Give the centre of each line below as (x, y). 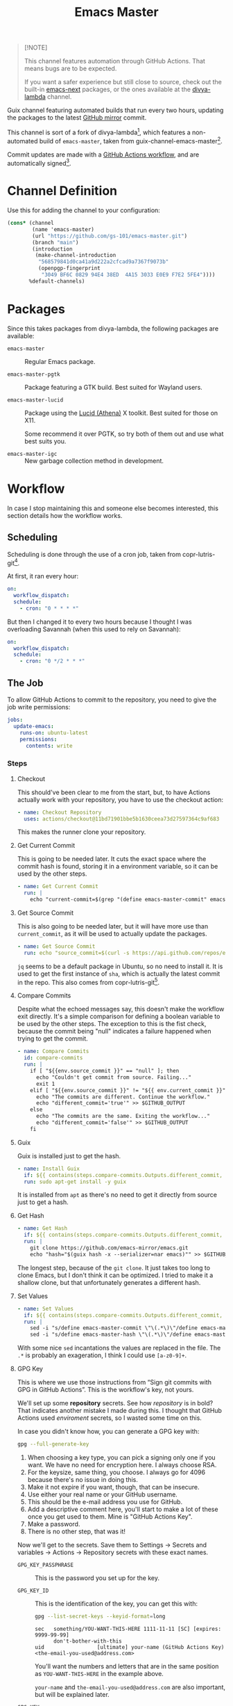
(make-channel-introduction (76, 255)
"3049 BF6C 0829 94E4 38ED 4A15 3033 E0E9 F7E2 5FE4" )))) (128, 275)
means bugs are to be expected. (70, 69)
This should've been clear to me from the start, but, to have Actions (114, 792)
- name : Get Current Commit (58, 887)
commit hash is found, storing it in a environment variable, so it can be (118, 867)
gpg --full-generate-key (53, 1444)
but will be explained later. (72, 1694)
